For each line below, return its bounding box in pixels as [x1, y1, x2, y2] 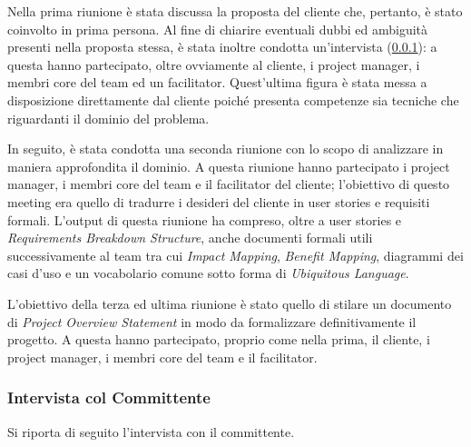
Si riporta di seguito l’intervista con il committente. [7, 422, 295, 441]
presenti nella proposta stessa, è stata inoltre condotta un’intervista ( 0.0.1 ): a [7, 37, 437, 56]
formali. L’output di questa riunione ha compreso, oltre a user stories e [7, 210, 402, 229]
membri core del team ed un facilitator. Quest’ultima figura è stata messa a [7, 73, 427, 92]
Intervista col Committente [7, 386, 211, 409]
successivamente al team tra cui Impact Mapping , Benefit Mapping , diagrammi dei [7, 245, 464, 264]
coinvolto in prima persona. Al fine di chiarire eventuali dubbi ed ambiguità [7, 19, 428, 38]
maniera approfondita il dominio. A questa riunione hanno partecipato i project [7, 156, 450, 175]
